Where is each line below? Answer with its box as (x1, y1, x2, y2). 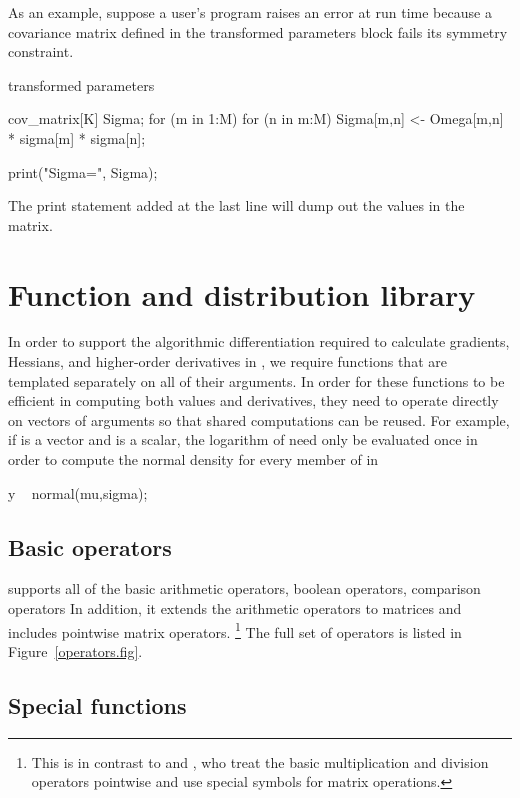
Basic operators (8, 531, 172, 562)
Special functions (8, 689, 187, 720)
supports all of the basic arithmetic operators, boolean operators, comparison (8, 578, 481, 599)
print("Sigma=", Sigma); (8, 161, 158, 182)
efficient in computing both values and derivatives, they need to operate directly (8, 390, 499, 411)
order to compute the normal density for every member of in (8, 449, 379, 470)
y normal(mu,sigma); (8, 482, 148, 503)
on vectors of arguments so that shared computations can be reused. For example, (8, 409, 510, 430)
